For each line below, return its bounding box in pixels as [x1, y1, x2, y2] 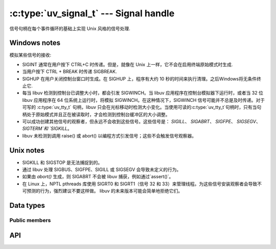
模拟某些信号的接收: [9, 52, 52, 58]
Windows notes [9, 39, 61, 47]
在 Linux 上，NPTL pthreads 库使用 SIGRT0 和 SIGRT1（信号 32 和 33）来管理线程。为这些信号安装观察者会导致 [22, 181, 258, 187]
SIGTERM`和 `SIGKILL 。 [22, 125, 72, 132]
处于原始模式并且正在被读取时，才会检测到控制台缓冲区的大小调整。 [26, 111, 170, 117]
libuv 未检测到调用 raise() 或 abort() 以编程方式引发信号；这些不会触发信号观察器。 [22, 132, 197, 139]
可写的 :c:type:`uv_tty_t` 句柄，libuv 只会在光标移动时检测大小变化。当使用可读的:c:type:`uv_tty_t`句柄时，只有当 [22, 104, 257, 110]
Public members [9, 217, 51, 224]
